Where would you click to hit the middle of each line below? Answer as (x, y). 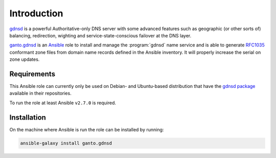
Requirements (32, 74)
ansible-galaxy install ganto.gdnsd (66, 143)
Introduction (36, 13)
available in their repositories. (40, 93)
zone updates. (25, 59)
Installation (28, 117)
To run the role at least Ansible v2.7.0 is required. (63, 103)
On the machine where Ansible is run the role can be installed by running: (87, 129)
